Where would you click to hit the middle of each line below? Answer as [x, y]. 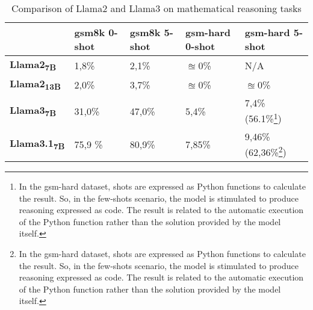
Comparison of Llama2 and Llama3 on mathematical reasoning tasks [156, 8]
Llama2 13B [35, 85]
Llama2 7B [33, 65]
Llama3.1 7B [37, 144]
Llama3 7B [33, 111]
